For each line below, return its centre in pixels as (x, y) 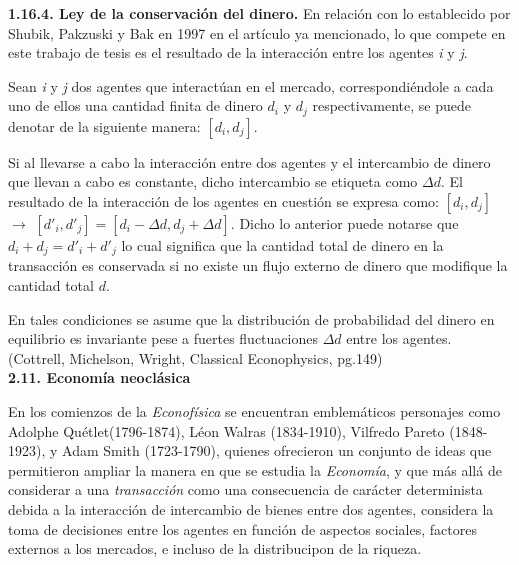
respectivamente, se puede (391, 105)
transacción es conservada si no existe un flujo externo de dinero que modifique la (258, 265)
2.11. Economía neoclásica (99, 377)
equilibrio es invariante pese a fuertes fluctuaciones (163, 338)
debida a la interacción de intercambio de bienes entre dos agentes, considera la (251, 509)
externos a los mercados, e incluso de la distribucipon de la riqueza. (215, 548)
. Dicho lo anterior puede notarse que (344, 223)
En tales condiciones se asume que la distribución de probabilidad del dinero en (251, 318)
